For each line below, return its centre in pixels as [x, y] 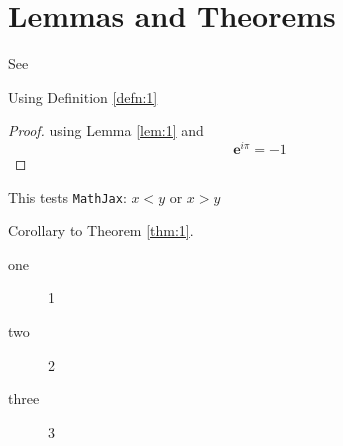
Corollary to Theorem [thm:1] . [101, 230]
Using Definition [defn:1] [83, 96]
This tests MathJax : [67, 196]
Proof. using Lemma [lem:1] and [106, 130]
